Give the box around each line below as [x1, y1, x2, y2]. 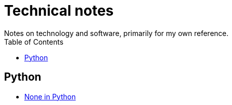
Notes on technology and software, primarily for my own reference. [4, 28, 229, 38]
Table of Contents [4, 37, 64, 46]
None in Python [24, 92, 76, 101]
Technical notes [4, 2, 114, 19]
